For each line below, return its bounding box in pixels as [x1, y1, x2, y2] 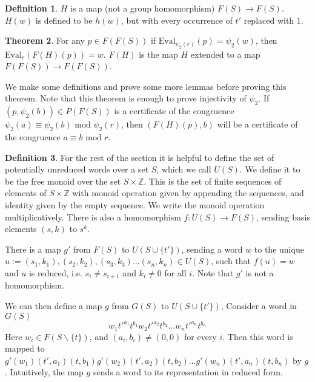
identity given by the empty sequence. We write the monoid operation [5, 198, 265, 211]
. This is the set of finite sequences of [144, 174, 282, 187]
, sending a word [181, 242, 243, 255]
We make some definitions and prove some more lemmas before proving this [5, 80, 287, 92]
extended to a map [190, 47, 260, 60]
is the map [139, 47, 178, 60]
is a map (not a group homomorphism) [70, 2, 215, 14]
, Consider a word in [220, 299, 297, 312]
